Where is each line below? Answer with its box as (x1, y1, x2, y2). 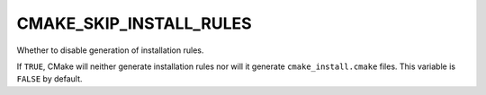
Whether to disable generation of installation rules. (16, 45, 204, 56)
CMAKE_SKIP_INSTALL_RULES (16, 13, 252, 33)
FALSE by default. (16, 73, 83, 84)
